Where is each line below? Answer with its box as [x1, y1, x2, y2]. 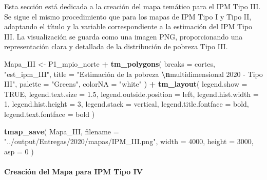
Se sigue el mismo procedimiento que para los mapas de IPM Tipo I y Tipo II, [4, 11, 252, 22]
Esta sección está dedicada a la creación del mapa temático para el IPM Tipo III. [4, 1, 261, 11]
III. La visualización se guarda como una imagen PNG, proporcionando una [4, 31, 243, 42]
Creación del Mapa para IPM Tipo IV [4, 166, 143, 176]
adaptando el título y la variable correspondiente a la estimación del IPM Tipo [4, 21, 253, 32]
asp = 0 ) [4, 146, 34, 156]
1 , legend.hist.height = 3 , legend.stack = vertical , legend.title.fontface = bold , [4, 98, 249, 109]
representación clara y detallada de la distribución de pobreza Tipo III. [4, 41, 228, 52]
